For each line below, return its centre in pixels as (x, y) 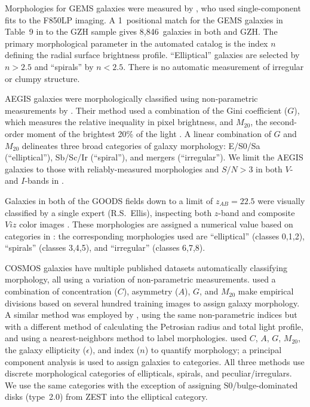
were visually (281, 200)
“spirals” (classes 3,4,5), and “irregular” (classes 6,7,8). (105, 247)
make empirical (266, 291)
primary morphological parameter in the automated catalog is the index (136, 43)
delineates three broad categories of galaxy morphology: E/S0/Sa (141, 145)
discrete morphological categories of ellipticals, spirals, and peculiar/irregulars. (148, 373)
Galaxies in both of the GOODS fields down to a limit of (109, 200)
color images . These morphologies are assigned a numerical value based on (156, 224)
